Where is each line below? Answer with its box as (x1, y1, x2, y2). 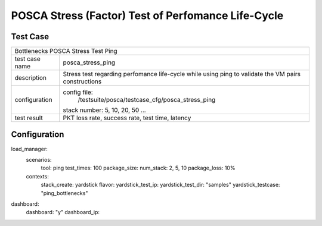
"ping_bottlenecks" (41, 189, 88, 196)
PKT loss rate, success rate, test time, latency (63, 114, 191, 122)
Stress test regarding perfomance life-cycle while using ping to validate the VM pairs (63, 70, 301, 79)
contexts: (26, 172, 49, 180)
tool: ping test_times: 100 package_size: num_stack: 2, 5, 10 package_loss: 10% (41, 164, 236, 172)
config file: (63, 88, 93, 96)
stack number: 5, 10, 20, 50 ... (63, 106, 146, 114)
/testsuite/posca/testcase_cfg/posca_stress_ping (78, 96, 216, 104)
